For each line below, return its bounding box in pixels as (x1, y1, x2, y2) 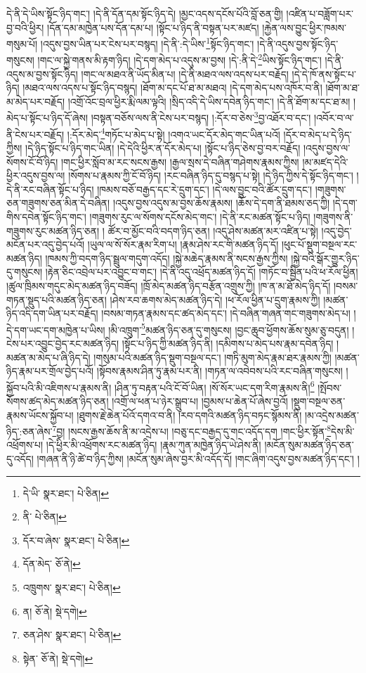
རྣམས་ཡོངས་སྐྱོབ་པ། (6, 407, 74, 422)
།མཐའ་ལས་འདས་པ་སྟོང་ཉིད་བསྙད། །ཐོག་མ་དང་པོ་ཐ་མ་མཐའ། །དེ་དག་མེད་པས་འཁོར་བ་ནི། (22, 80, 322, 95)
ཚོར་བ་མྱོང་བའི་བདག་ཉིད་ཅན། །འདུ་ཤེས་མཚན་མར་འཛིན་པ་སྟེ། (107, 223, 318, 238)
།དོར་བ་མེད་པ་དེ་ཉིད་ (283, 127, 352, 141)
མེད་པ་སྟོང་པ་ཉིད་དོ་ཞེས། (6, 110, 88, 125)
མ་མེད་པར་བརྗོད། (6, 94, 65, 108)
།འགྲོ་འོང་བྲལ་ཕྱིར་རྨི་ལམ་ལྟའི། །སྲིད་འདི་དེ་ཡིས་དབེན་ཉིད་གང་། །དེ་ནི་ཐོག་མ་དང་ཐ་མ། (67, 94, 351, 108)
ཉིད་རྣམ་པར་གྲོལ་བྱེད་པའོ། (6, 364, 94, 378)
